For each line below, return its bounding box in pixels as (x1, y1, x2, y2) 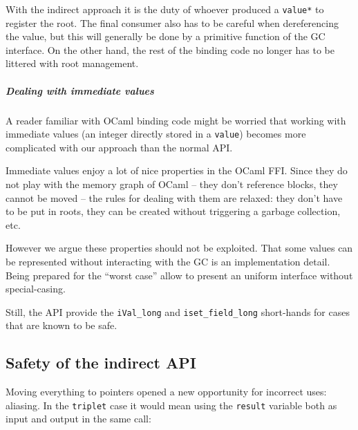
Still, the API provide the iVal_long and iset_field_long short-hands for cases (6, 304, 350, 319)
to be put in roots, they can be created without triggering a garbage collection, (6, 204, 341, 218)
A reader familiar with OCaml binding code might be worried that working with (6, 113, 346, 127)
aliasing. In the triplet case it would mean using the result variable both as (6, 398, 337, 412)
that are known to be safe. (6, 318, 117, 333)
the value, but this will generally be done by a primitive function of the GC (6, 29, 326, 44)
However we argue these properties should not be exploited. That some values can (6, 241, 353, 255)
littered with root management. (6, 56, 139, 71)
